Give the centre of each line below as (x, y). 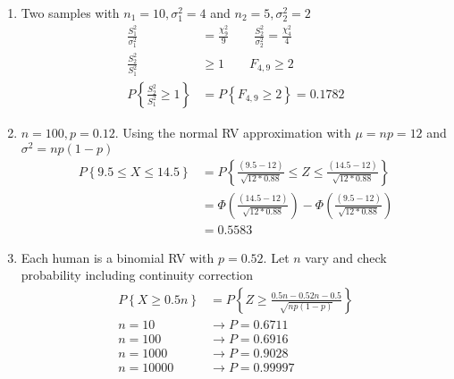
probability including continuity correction (137, 275)
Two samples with (70, 13)
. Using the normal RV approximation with (233, 132)
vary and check (346, 257)
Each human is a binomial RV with (118, 257)
